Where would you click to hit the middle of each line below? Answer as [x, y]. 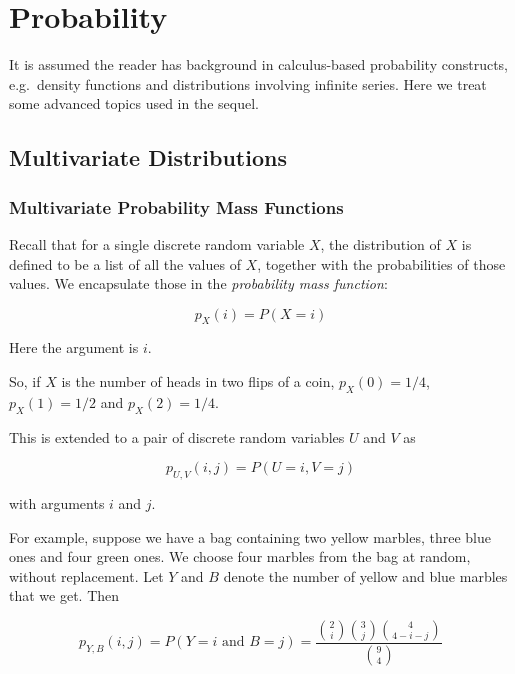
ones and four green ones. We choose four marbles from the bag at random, [240, 556]
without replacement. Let [86, 575]
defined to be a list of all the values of [125, 263]
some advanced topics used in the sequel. [134, 103]
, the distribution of [380, 243]
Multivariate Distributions [148, 157]
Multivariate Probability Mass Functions [176, 206]
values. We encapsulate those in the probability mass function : [198, 283]
